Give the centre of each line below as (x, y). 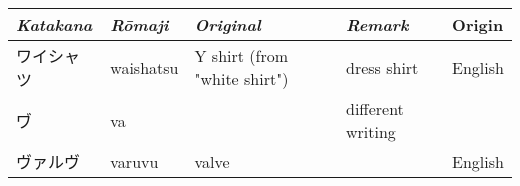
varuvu (134, 161)
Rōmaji (139, 24)
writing (370, 131)
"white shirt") (241, 78)
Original (227, 24)
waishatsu (144, 67)
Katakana (54, 24)
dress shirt (382, 67)
